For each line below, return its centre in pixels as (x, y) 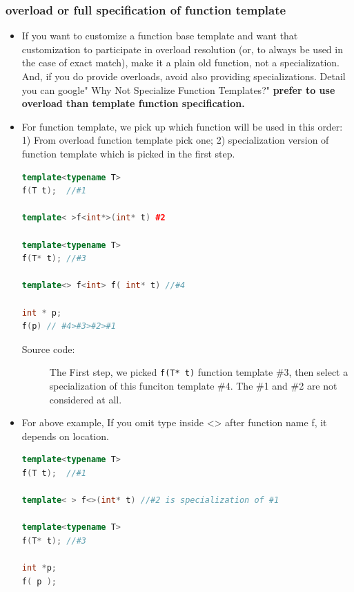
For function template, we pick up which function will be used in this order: (182, 126)
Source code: (48, 348)
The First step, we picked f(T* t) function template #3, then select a (199, 372)
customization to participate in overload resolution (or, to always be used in (182, 49)
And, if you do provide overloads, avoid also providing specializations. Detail (184, 76)
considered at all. (86, 399)
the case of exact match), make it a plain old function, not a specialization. (180, 63)
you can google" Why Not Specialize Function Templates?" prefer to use (178, 89)
